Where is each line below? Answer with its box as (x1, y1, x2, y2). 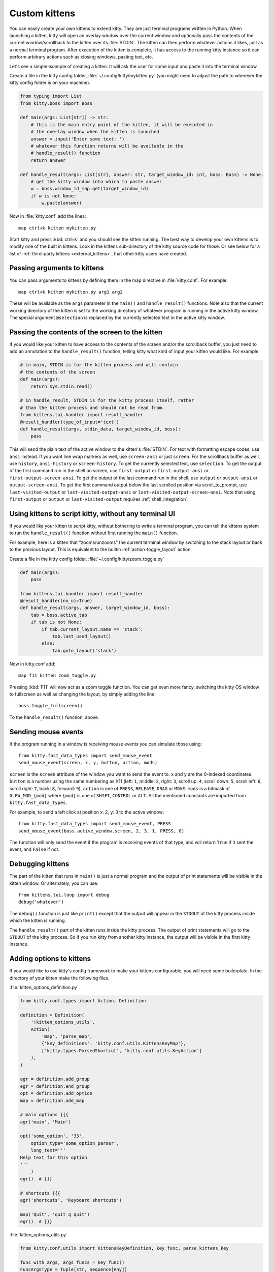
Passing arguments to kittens (9, 264, 104, 272)
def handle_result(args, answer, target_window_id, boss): (20, 605, 170, 611)
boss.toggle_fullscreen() (18, 703, 83, 709)
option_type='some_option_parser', (30, 1140, 119, 1146)
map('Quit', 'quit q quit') (20, 1211, 90, 1217)
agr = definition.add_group (20, 1076, 90, 1082)
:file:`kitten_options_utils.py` (9, 1232, 68, 1238)
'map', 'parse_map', (41, 1033, 93, 1039)
